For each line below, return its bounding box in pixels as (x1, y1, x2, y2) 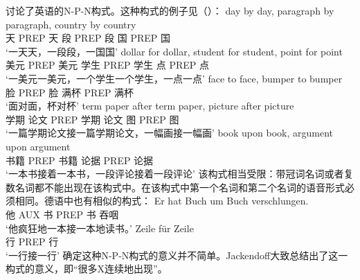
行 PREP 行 (6, 234, 59, 249)
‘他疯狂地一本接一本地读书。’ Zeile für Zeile (6, 220, 194, 235)
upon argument (6, 139, 71, 153)
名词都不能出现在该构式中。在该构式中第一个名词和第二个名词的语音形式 (15, 180, 345, 194)
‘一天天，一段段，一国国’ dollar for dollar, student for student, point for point (6, 44, 343, 58)
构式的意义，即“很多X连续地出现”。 (6, 261, 168, 276)
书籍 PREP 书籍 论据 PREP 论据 (6, 152, 154, 167)
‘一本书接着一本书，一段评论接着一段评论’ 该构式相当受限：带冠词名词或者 (6, 166, 344, 181)
